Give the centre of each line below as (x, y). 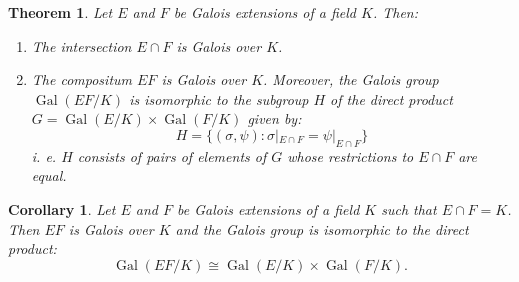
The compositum (81, 79)
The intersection (81, 45)
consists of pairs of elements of (172, 155)
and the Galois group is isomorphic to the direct (322, 228)
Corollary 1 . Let (62, 208)
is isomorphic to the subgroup (219, 98)
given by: (274, 118)
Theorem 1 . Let (60, 12)
